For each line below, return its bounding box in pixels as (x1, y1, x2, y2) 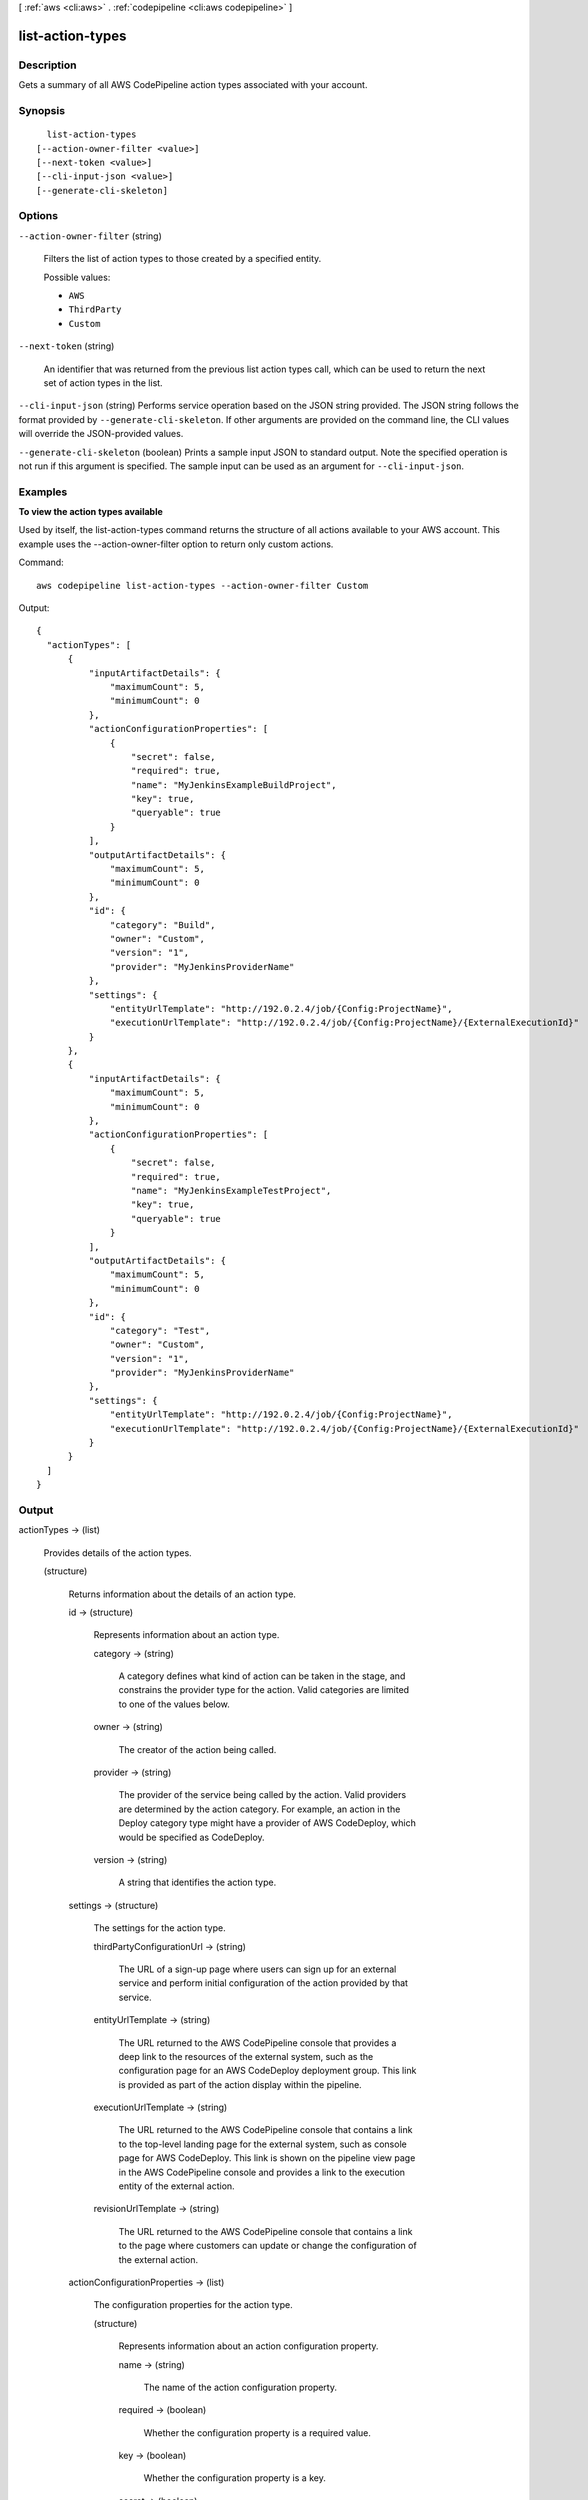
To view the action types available (18, 506, 164, 518)
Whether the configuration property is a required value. (143, 2426, 372, 2439)
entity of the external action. (118, 2180, 235, 2192)
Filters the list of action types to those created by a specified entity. (43, 253, 322, 265)
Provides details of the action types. (43, 1546, 192, 1559)
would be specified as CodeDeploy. (118, 1831, 265, 1843)
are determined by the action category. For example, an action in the (118, 1803, 401, 1815)
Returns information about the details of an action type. (68, 1588, 297, 1600)
